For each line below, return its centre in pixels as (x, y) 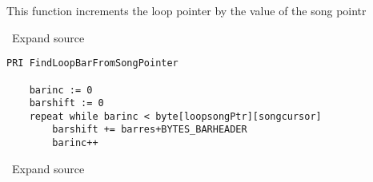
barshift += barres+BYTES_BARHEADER (150, 130)
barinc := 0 (61, 90)
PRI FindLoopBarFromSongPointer (92, 63)
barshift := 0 (66, 103)
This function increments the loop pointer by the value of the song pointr (186, 10)
